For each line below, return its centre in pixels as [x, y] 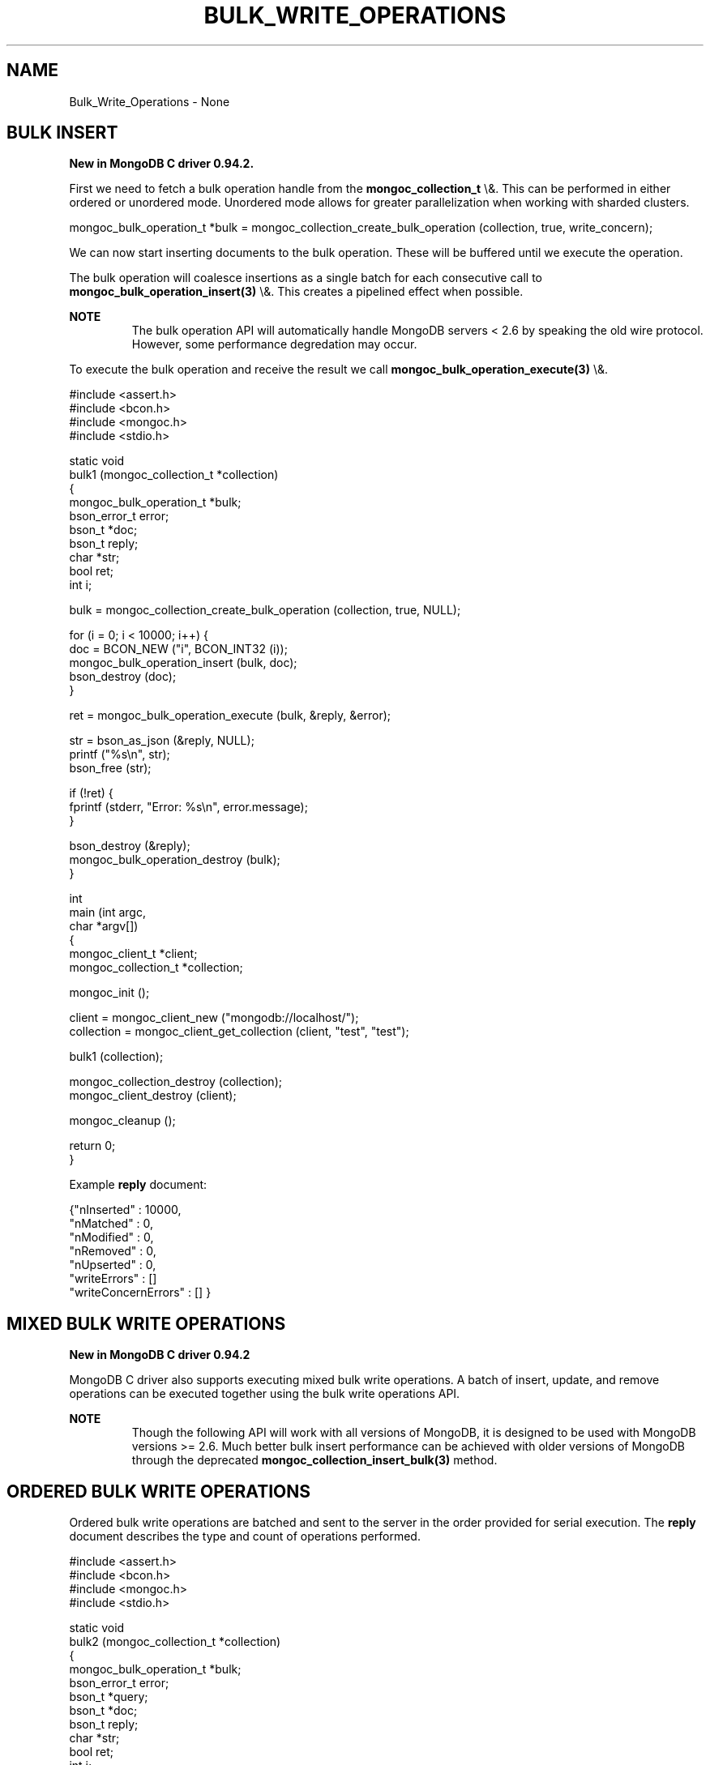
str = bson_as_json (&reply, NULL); [162, 741]
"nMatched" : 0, [111, 1224]
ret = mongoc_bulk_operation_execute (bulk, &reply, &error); [230, 716]
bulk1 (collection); [116, 1057]
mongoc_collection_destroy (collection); [175, 1082]
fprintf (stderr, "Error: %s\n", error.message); [188, 807]
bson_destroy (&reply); [130, 846]
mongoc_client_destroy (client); [153, 1096]
